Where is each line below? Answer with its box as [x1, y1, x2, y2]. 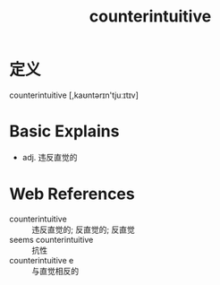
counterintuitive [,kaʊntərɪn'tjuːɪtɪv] [9, 90, 139, 100]
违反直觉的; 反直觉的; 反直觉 [31, 224, 136, 235]
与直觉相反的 [31, 265, 79, 276]
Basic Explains [9, 121, 120, 142]
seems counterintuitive [9, 234, 94, 245]
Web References [9, 184, 136, 204]
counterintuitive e [9, 255, 74, 265]
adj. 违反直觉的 [21, 151, 78, 162]
